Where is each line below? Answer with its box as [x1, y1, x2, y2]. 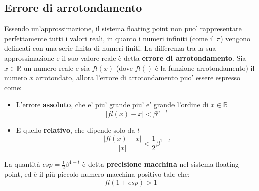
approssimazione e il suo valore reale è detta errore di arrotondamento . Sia [4, 52, 246, 63]
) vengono [220, 33, 251, 43]
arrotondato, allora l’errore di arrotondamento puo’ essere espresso [35, 72, 241, 83]
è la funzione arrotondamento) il [155, 62, 255, 73]
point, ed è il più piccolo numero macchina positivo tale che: [4, 168, 190, 179]
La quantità [4, 159, 40, 169]
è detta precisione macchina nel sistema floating [82, 159, 239, 169]
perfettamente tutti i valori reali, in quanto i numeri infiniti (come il [4, 33, 214, 43]
